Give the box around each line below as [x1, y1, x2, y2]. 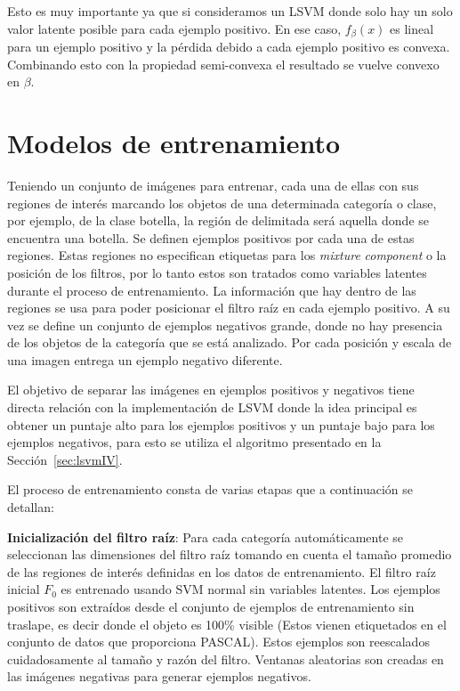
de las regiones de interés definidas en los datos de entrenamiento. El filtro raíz [7, 562, 436, 581]
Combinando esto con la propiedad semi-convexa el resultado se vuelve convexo [7, 54, 440, 73]
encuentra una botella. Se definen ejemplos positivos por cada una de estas [7, 228, 415, 247]
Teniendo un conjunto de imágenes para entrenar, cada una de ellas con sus [7, 175, 419, 194]
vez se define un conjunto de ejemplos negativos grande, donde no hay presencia [7, 315, 443, 334]
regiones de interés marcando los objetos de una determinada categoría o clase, [7, 193, 437, 212]
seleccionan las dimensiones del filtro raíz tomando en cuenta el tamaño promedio [7, 545, 452, 564]
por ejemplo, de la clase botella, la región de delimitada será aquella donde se [7, 211, 429, 230]
